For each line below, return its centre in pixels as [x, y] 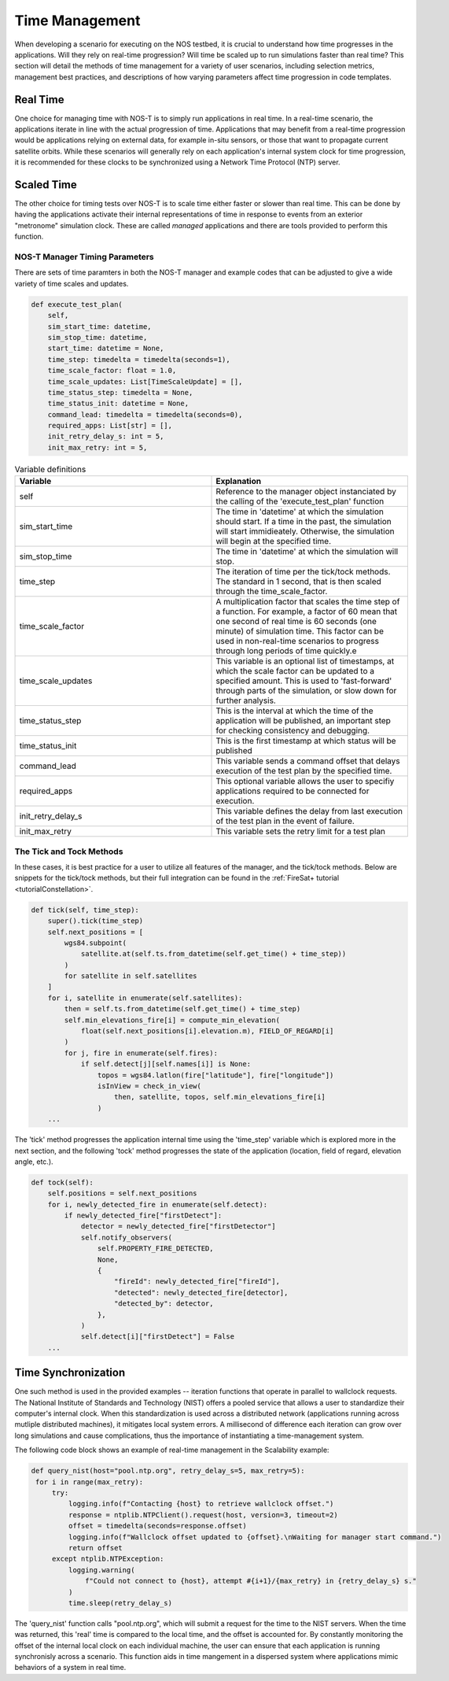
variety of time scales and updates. [72, 283]
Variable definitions [50, 470]
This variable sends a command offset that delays [308, 761]
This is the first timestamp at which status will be [306, 741]
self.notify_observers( [127, 1237]
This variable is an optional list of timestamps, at [305, 661]
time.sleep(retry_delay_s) [120, 1603]
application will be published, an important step [303, 721]
